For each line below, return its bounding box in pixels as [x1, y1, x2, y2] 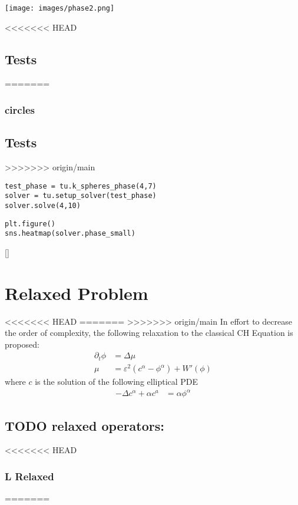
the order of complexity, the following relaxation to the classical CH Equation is [5, 326, 293, 339]
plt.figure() [5, 219, 55, 228]
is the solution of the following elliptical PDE [35, 375, 198, 388]
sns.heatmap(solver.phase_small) [5, 229, 135, 238]
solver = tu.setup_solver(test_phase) [5, 192, 157, 200]
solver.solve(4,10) [5, 202, 81, 210]
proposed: [5, 338, 39, 350]
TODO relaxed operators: [5, 416, 164, 434]
